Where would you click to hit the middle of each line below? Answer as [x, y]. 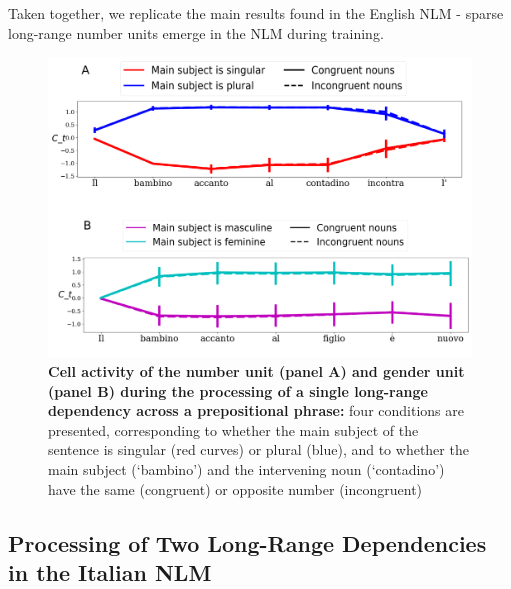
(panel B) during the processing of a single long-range [238, 390]
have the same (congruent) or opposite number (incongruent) [235, 488]
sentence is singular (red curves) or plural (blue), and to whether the [258, 449]
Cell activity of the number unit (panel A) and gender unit [256, 370]
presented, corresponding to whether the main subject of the [233, 429]
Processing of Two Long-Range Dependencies [247, 542]
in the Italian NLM [110, 571]
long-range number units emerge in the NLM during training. [196, 32]
